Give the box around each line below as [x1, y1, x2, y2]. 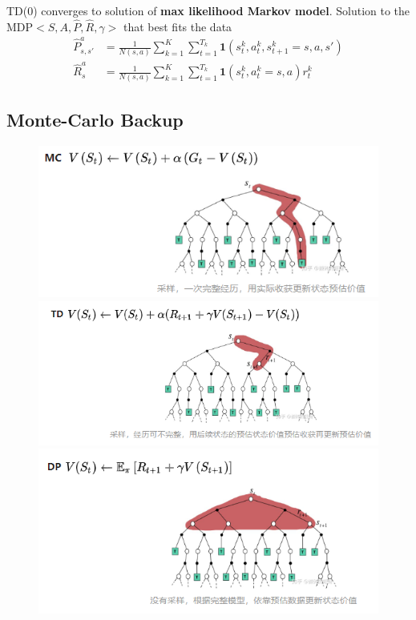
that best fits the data [123, 18, 232, 34]
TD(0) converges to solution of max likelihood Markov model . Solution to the [6, 2, 410, 18]
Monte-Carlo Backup [6, 107, 184, 131]
